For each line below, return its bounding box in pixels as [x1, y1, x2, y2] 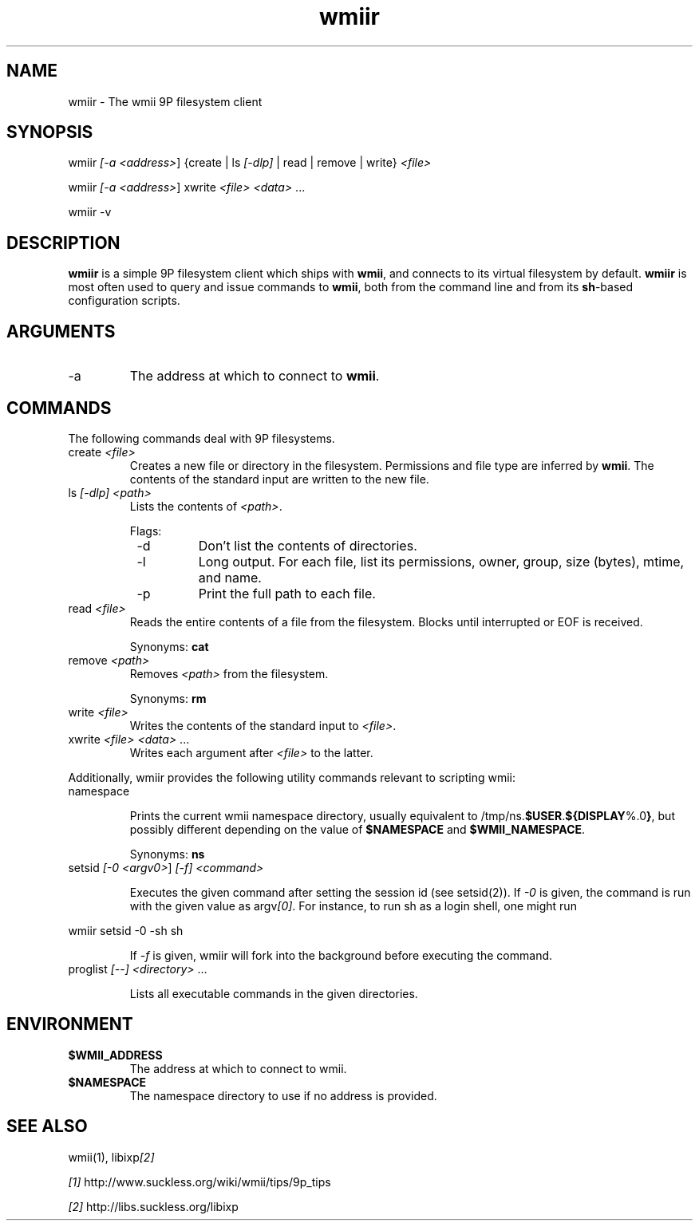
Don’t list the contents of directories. [198, 537, 417, 554]
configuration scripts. [68, 294, 180, 308]
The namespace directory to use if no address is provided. [129, 1088, 437, 1103]
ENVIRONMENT [6, 1014, 133, 1035]
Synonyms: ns [129, 846, 205, 861]
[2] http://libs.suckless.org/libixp [68, 1199, 239, 1213]
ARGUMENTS [6, 321, 116, 341]
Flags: [129, 523, 162, 538]
